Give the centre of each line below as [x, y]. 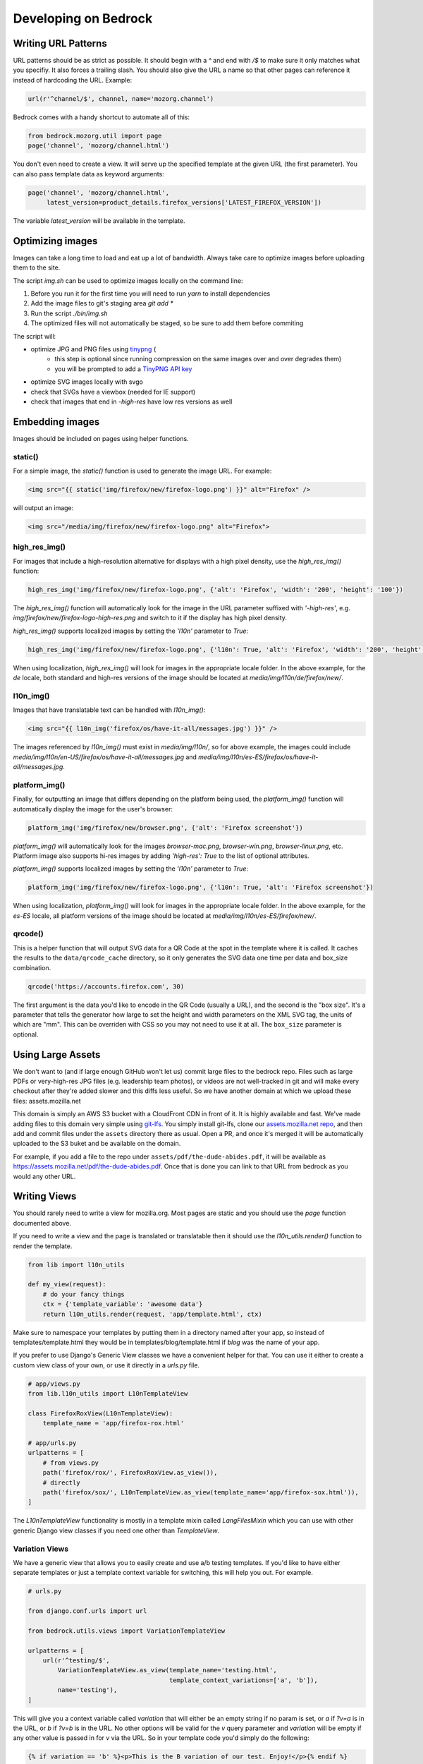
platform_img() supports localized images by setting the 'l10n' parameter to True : [131, 869]
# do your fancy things [84, 1294]
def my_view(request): [67, 1285]
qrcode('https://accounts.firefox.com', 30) [106, 986]
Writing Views [45, 1196]
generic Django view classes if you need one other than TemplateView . [116, 1530]
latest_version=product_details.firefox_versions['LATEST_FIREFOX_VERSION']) [184, 202]
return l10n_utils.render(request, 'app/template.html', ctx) [152, 1314]
